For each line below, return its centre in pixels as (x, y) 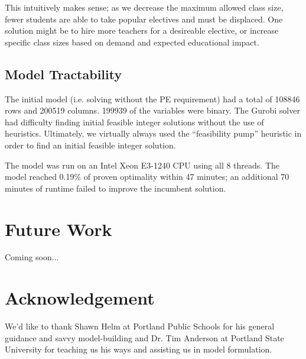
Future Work (58, 229)
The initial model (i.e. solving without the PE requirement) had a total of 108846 (152, 98)
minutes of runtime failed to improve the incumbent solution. (115, 188)
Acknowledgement (80, 298)
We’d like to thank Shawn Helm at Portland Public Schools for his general (140, 326)
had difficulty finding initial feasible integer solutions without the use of (134, 122)
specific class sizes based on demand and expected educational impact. (132, 42)
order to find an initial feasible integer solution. (90, 145)
